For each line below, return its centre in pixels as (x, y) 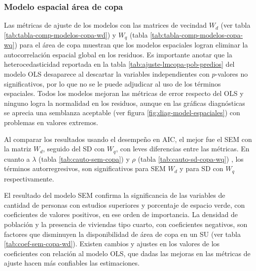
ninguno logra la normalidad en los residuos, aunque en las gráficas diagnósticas (125, 103)
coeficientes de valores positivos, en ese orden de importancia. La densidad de (121, 214)
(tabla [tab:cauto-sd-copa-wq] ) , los (191, 158)
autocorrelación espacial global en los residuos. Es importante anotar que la (118, 54)
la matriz (18, 149)
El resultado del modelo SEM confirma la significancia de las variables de (115, 195)
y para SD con (201, 168)
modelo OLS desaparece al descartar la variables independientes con (107, 74)
